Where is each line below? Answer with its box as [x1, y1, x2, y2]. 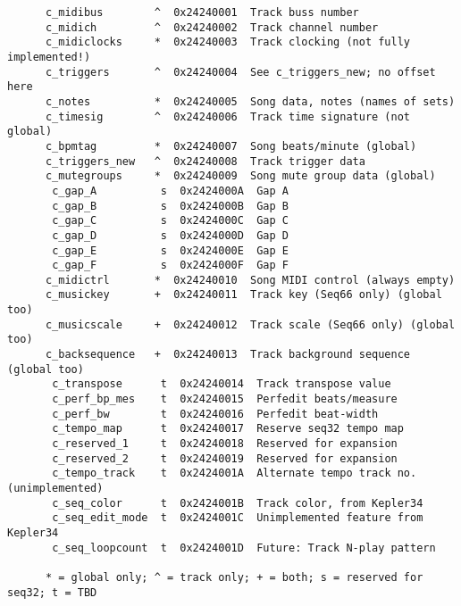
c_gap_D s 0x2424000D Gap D [52, 228, 289, 242]
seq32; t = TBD [7, 585, 97, 599]
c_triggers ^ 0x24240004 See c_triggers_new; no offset [45, 65, 436, 79]
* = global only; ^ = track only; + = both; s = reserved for [45, 570, 423, 584]
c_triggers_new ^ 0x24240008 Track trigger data [45, 154, 365, 168]
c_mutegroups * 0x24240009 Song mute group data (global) [45, 170, 436, 183]
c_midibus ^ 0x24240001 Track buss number [45, 6, 359, 19]
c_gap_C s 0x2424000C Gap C [52, 214, 289, 228]
